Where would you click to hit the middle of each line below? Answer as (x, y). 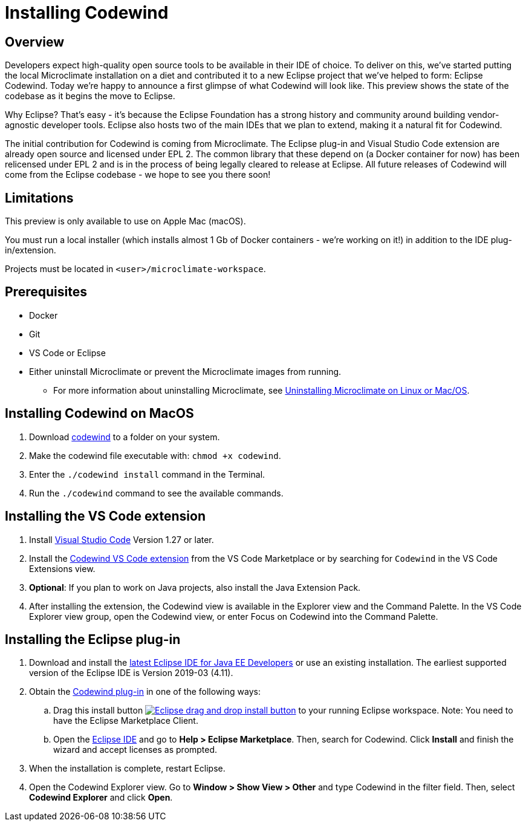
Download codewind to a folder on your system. (125, 437)
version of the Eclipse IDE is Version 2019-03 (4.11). (131, 673)
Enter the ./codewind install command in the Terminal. (147, 474)
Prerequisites (46, 292)
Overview (35, 42)
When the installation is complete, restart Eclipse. (127, 769)
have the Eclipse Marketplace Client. (126, 721)
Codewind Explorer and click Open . (101, 798)
